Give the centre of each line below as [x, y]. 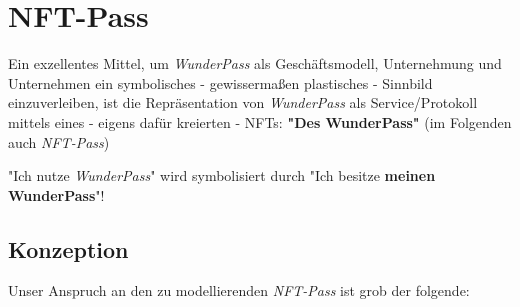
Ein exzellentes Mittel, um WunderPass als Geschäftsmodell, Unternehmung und [255, 63]
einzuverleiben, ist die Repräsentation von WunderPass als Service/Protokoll [243, 102]
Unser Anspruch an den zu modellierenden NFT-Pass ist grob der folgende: [239, 290]
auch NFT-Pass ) [59, 141]
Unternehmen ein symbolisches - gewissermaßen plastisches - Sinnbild [220, 82]
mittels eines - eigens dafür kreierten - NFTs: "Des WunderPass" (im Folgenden [260, 121]
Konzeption [68, 248]
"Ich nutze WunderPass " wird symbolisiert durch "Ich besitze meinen [222, 175]
